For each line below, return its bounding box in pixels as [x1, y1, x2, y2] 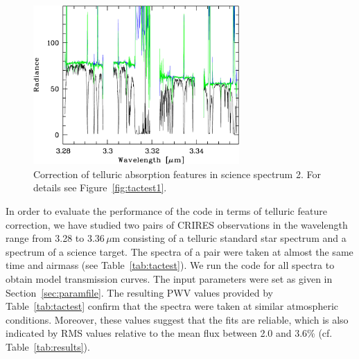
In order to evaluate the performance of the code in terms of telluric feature [6, 203, 327, 218]
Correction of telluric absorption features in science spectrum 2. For [33, 166, 321, 181]
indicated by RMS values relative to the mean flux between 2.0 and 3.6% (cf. [6, 326, 333, 340]
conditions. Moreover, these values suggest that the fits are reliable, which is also [6, 312, 349, 326]
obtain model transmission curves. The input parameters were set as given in [6, 271, 333, 286]
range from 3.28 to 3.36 [6, 231, 105, 245]
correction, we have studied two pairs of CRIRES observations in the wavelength [6, 217, 348, 231]
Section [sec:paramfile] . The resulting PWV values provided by [6, 285, 273, 299]
